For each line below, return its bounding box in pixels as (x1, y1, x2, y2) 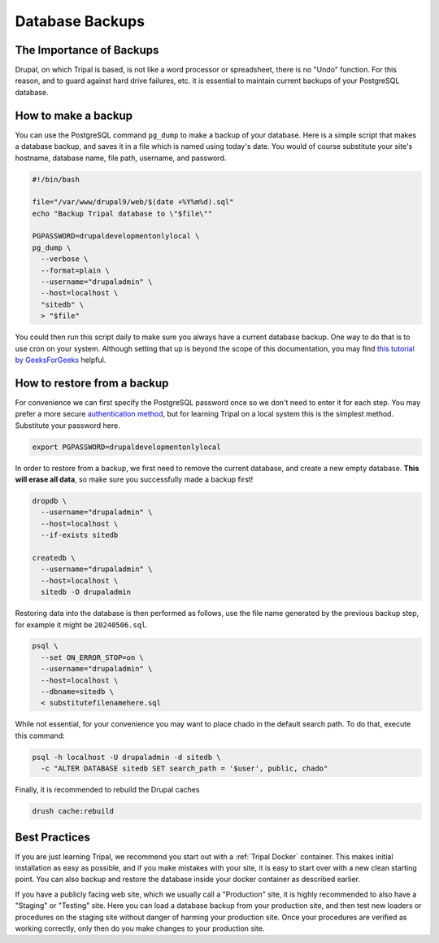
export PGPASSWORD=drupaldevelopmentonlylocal (32, 442, 221, 452)
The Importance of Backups (15, 43, 159, 57)
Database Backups (15, 12, 146, 30)
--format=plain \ (41, 265, 110, 275)
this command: (15, 731, 65, 740)
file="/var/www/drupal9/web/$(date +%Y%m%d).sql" (32, 198, 234, 207)
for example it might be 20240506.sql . (15, 619, 148, 630)
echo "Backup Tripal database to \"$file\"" (32, 208, 213, 218)
